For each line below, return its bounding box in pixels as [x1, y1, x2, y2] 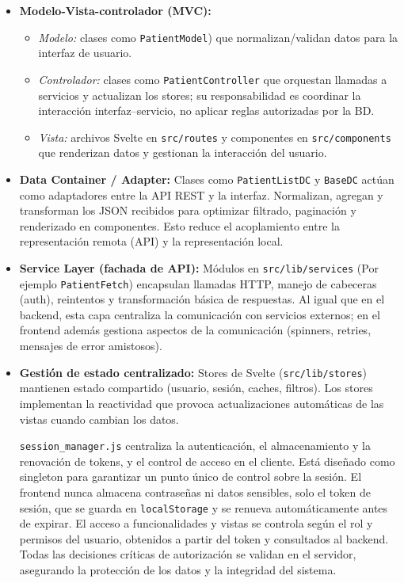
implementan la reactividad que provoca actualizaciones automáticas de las [19, 394, 384, 411]
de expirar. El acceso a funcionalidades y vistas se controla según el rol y [19, 515, 373, 532]
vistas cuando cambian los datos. [19, 410, 179, 427]
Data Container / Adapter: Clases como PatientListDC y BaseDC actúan [19, 170, 394, 187]
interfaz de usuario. [38, 44, 132, 61]
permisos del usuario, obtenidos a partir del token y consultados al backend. [19, 530, 389, 547]
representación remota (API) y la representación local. [19, 233, 284, 250]
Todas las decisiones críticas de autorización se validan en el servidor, [19, 546, 356, 562]
